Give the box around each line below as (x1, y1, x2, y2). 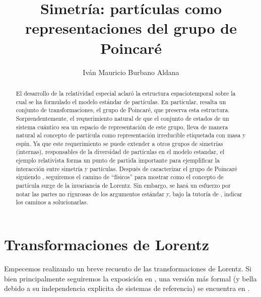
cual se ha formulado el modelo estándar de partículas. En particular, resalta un (16, 97, 226, 106)
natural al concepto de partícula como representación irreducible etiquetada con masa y (16, 131, 246, 139)
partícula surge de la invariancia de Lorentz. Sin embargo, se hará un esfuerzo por (16, 181, 231, 190)
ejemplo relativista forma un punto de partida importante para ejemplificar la (16, 156, 220, 165)
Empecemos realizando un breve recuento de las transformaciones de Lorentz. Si (4, 263, 251, 274)
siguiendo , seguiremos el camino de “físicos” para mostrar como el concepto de (16, 173, 224, 181)
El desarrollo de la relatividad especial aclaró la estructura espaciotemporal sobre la (16, 89, 236, 97)
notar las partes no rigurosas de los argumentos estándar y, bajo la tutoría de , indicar (16, 189, 242, 198)
